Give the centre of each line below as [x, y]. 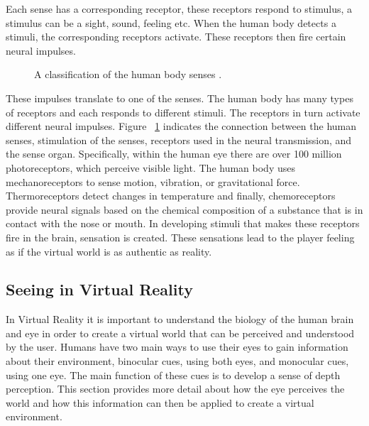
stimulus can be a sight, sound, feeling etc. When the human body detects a [171, 22]
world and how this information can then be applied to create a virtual [160, 402]
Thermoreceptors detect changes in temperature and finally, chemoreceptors [171, 196]
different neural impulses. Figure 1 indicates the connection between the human [181, 126]
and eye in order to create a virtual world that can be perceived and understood [180, 333]
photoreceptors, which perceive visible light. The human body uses [150, 167]
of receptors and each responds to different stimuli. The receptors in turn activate [183, 112]
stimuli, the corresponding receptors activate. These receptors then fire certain [176, 37]
